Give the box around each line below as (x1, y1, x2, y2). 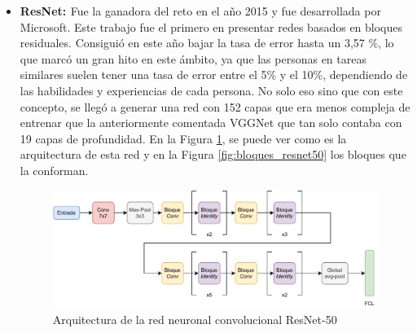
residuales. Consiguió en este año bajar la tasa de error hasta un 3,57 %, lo (20, 34, 394, 51)
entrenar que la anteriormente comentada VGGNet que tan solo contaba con (20, 114, 402, 131)
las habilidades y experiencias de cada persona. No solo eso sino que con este (20, 81, 403, 99)
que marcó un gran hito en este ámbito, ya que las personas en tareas (20, 50, 367, 67)
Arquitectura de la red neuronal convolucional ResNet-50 (52, 311, 337, 328)
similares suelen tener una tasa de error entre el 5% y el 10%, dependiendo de (20, 66, 408, 83)
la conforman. (20, 161, 89, 178)
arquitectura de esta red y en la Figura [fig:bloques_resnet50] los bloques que (20, 146, 406, 163)
